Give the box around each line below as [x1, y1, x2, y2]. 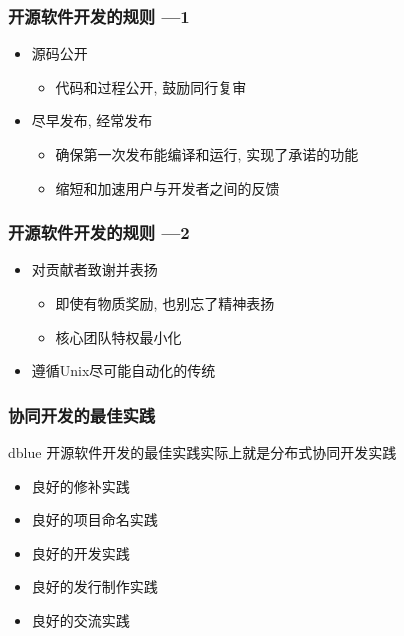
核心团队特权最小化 [55, 326, 182, 347]
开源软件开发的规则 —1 [8, 3, 190, 28]
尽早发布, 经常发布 [31, 110, 153, 131]
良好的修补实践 [31, 475, 130, 496]
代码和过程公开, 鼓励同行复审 [55, 76, 247, 97]
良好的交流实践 [31, 609, 130, 630]
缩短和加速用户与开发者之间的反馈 [55, 177, 280, 198]
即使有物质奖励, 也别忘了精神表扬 [55, 293, 275, 313]
